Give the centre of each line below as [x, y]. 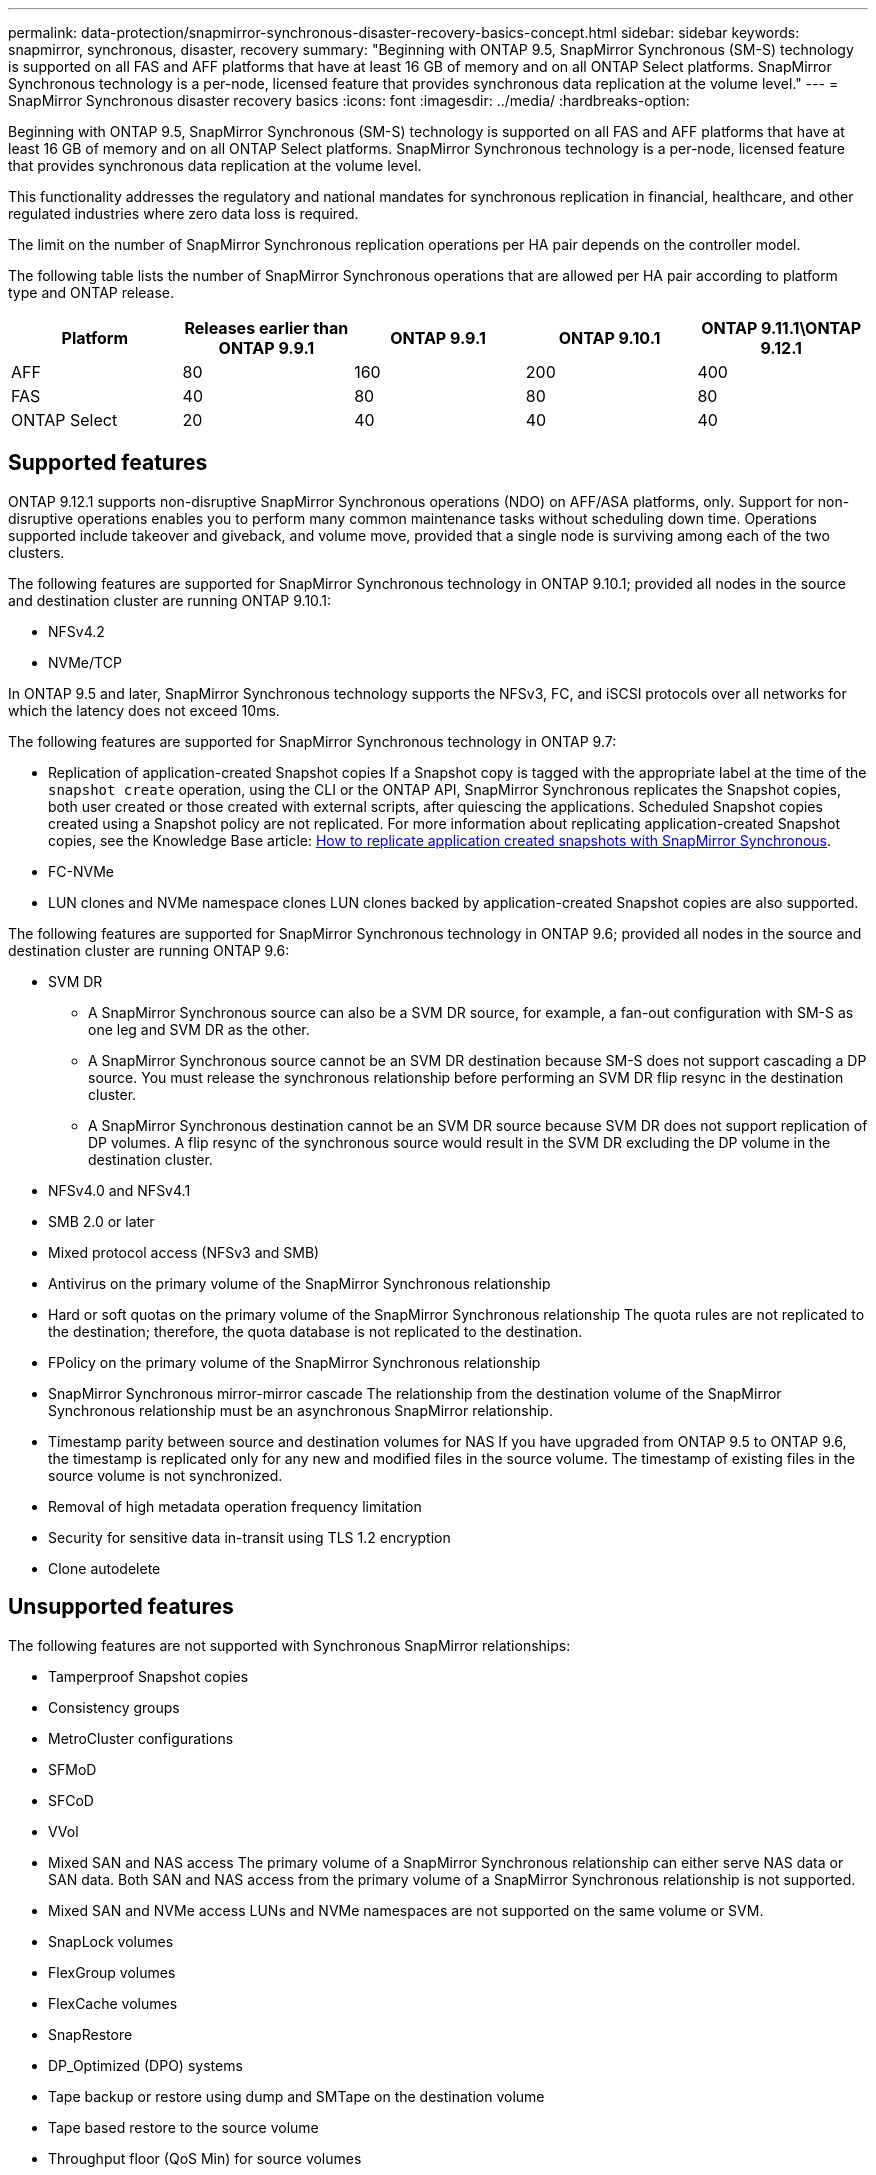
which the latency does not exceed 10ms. [144, 710]
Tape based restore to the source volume [183, 2127]
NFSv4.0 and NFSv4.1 [119, 1190]
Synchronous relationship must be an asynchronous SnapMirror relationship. [300, 1410]
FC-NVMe [81, 871]
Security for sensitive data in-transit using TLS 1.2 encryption [249, 1537]
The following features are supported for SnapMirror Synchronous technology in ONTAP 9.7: [312, 741]
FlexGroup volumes [112, 1972]
